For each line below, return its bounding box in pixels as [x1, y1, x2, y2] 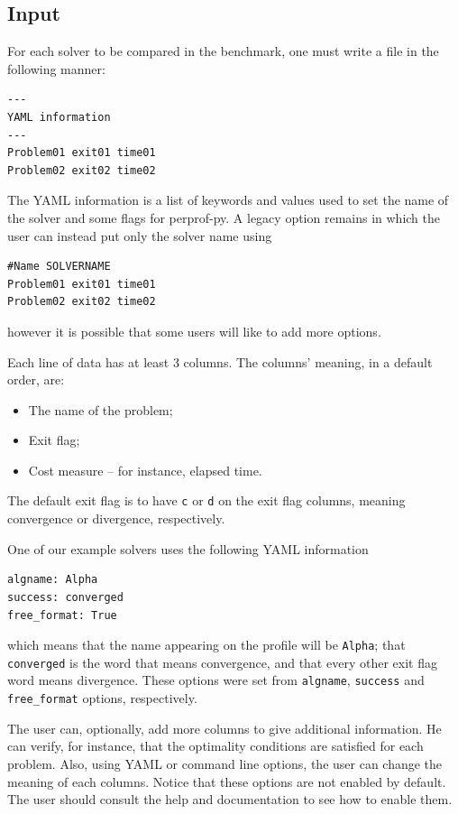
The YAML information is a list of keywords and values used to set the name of [7, 190, 449, 209]
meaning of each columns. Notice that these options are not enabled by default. [7, 772, 446, 791]
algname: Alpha [7, 573, 98, 587]
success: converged [7, 590, 124, 604]
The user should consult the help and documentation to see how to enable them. [7, 790, 453, 809]
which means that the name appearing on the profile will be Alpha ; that [7, 635, 406, 654]
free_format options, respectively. [7, 689, 197, 708]
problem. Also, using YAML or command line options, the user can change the [7, 754, 443, 772]
